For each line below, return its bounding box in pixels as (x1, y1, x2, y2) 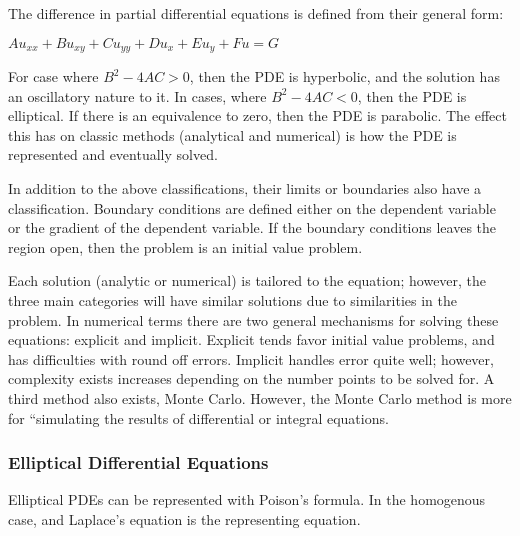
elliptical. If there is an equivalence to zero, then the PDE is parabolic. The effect (8, 105, 507, 126)
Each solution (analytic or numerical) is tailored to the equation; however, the (8, 270, 487, 291)
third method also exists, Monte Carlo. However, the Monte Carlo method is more (8, 387, 512, 408)
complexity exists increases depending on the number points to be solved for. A (8, 368, 495, 389)
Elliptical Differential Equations (8, 450, 269, 475)
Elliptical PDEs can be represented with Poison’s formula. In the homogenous (8, 489, 486, 510)
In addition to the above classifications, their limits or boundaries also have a (8, 178, 482, 199)
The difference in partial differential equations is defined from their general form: (8, 3, 504, 23)
